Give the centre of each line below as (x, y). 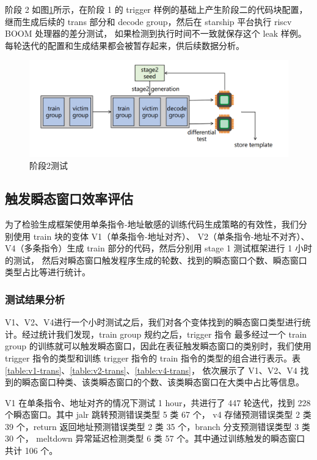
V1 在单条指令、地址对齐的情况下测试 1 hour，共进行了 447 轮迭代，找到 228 (158, 402)
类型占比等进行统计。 (48, 272)
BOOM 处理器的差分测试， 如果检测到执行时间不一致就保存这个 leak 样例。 (156, 33)
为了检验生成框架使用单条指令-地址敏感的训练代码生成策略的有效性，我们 (152, 224)
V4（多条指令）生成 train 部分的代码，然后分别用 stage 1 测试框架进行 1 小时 (158, 248)
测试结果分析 (35, 299)
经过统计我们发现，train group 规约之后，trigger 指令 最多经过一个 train (164, 334)
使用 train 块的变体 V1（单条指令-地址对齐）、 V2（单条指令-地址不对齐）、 (161, 236)
